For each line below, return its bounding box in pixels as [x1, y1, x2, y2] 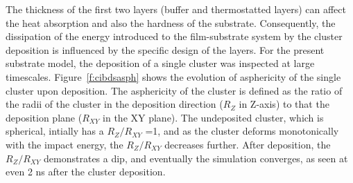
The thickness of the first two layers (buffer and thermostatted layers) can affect [6, 2, 346, 16]
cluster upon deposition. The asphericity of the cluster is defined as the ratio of [6, 83, 343, 97]
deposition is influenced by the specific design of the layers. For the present [6, 42, 325, 57]
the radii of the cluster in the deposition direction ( [6, 97, 223, 111]
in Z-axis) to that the [239, 97, 329, 111]
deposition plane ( [6, 110, 83, 124]
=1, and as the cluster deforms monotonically [145, 124, 339, 138]
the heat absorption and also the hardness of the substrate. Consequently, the [6, 15, 336, 30]
